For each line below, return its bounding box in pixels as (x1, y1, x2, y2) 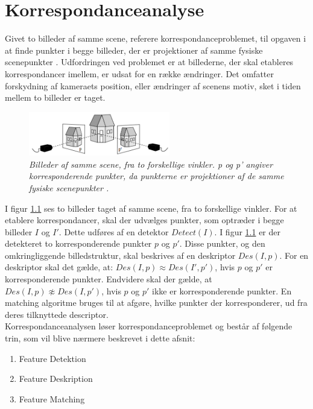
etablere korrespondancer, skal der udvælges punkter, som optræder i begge (5, 214, 284, 226)
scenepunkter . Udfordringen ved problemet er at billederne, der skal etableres (5, 55, 294, 68)
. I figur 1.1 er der (214, 225, 281, 238)
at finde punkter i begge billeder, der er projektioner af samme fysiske (5, 43, 263, 56)
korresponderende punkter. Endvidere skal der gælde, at (5, 273, 212, 285)
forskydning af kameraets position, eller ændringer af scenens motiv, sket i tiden (5, 79, 301, 92)
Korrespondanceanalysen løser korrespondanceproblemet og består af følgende (5, 320, 292, 332)
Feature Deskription (19, 372, 93, 385)
